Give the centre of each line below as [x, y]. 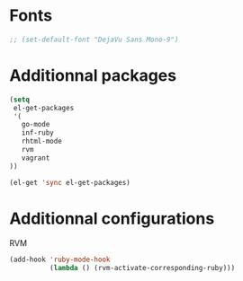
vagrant [36, 158]
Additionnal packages [93, 75]
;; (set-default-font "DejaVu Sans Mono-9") [94, 40]
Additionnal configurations [112, 219]
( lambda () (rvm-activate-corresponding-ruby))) [142, 268]
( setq [19, 100]
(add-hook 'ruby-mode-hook [60, 260]
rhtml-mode [42, 141]
